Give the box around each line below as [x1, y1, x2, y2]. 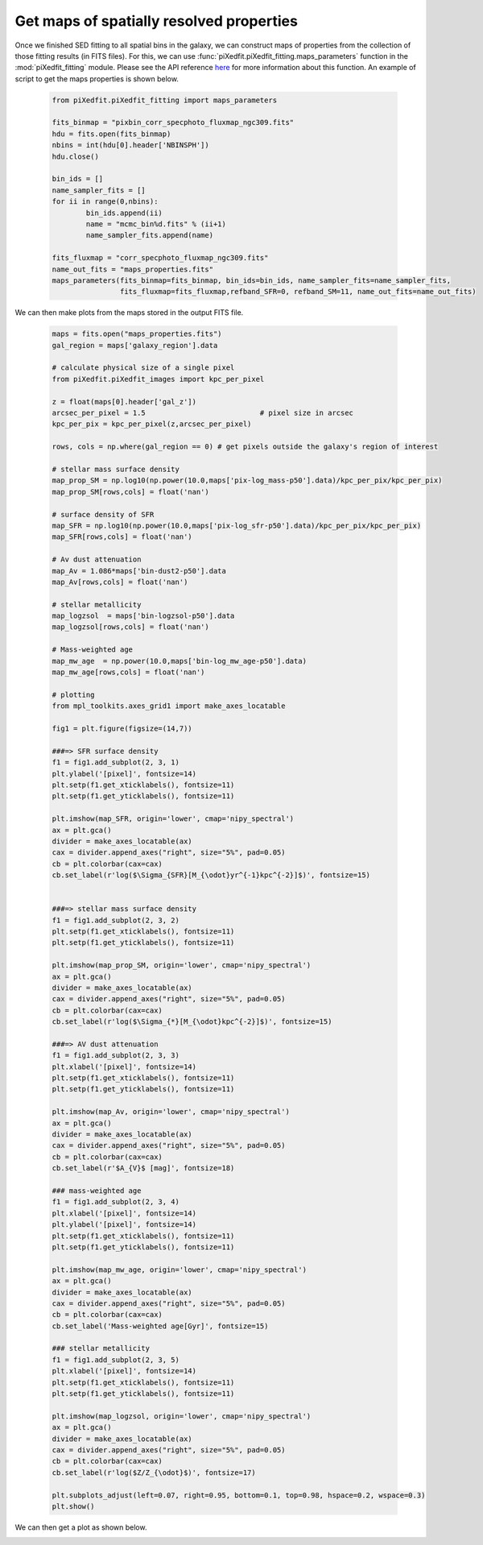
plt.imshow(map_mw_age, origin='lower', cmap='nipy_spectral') [52, 1265, 308, 1274]
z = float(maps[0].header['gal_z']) [52, 397, 197, 406]
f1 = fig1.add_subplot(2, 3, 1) [52, 758, 180, 767]
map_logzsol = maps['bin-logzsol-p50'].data [52, 611, 235, 620]
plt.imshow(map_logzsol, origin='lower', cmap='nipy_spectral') [52, 1411, 312, 1421]
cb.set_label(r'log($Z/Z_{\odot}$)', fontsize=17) [52, 1468, 257, 1477]
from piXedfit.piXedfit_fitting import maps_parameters [52, 95, 278, 105]
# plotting [52, 690, 95, 699]
